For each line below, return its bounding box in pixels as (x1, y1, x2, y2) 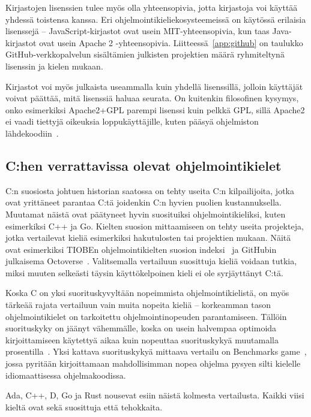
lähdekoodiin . (5, 126, 59, 139)
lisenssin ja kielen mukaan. (5, 59, 103, 72)
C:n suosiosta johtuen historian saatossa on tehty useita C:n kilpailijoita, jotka (5, 184, 294, 197)
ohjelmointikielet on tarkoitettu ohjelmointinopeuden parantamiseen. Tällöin (5, 310, 287, 322)
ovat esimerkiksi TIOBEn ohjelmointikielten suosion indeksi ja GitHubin (5, 243, 277, 255)
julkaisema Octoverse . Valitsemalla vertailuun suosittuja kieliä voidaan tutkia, (5, 255, 297, 267)
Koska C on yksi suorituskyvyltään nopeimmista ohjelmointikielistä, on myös (5, 286, 289, 299)
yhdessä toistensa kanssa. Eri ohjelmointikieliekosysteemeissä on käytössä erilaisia (5, 13, 306, 25)
